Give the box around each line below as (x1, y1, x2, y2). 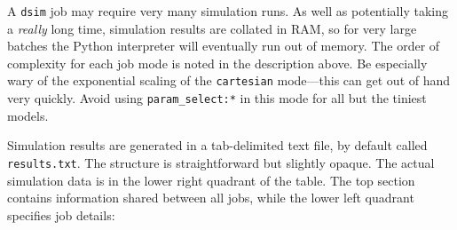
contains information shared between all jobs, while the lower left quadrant (7, 188, 414, 207)
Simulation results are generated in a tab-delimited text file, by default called (7, 136, 428, 155)
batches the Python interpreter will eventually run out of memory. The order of (7, 36, 440, 55)
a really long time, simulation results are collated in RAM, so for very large (7, 19, 417, 37)
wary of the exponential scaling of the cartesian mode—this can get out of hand (7, 71, 451, 90)
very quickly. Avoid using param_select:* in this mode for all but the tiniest (7, 89, 427, 107)
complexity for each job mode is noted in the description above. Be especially (7, 53, 428, 72)
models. (7, 106, 49, 124)
